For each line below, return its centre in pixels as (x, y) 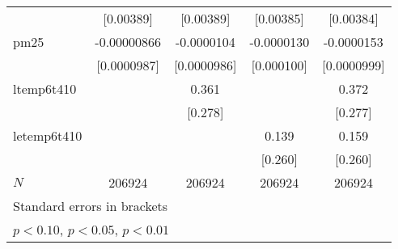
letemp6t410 (48, 135)
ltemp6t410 (45, 89)
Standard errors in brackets (91, 206)
